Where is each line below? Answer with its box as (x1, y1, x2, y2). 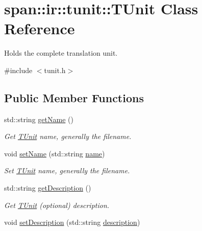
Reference (4, 18, 75, 39)
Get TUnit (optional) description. (4, 199, 110, 210)
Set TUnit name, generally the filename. (4, 165, 130, 176)
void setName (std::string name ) (4, 148, 105, 158)
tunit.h (44, 64, 66, 75)
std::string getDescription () (4, 182, 91, 193)
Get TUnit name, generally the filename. (4, 131, 132, 142)
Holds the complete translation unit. (4, 48, 118, 58)
